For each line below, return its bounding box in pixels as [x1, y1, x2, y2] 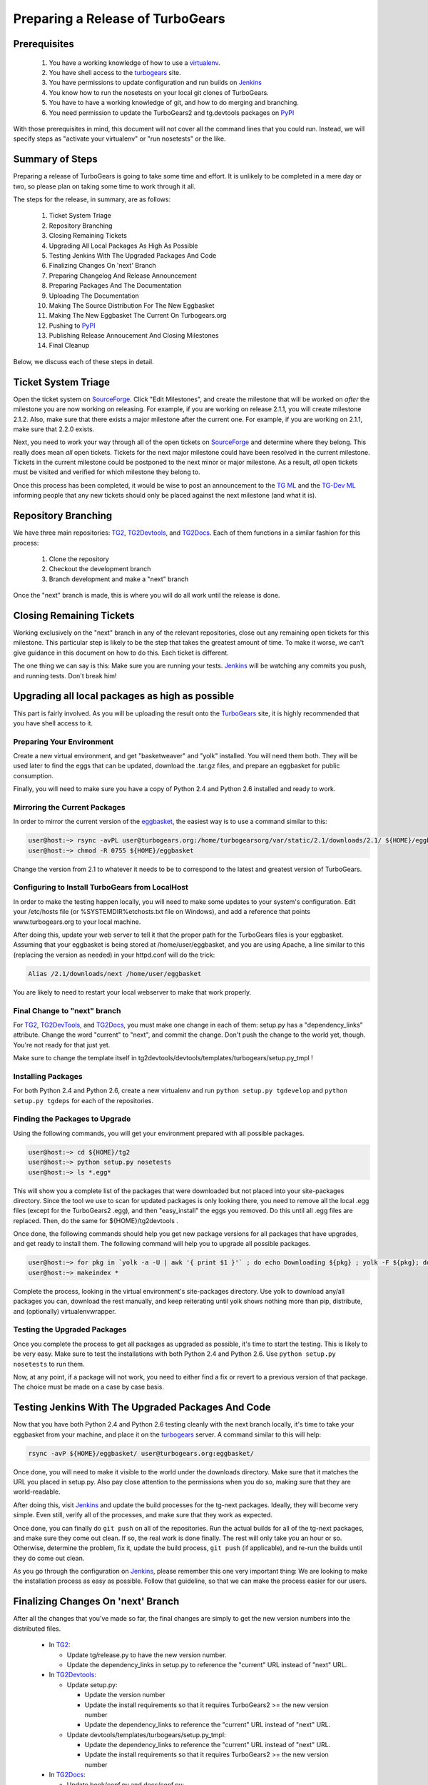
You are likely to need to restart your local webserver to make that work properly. [13, 987, 252, 996]
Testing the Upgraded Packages [13, 1324, 127, 1334]
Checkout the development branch [49, 565, 151, 573]
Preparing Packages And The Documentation [49, 281, 182, 290]
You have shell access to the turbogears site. [49, 68, 181, 76]
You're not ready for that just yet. [13, 1040, 111, 1049]
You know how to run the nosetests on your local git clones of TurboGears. [49, 88, 269, 96]
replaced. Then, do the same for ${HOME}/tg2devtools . [13, 1216, 178, 1225]
